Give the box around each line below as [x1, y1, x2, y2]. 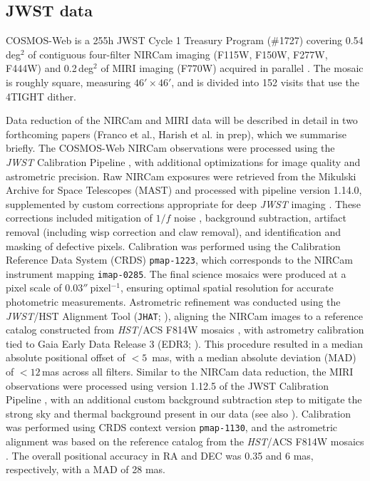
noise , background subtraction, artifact [174, 210, 346, 225]
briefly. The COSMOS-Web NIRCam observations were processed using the [6, 140, 335, 155]
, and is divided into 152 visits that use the [171, 74, 359, 89]
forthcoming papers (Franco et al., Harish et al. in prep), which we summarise [6, 126, 346, 141]
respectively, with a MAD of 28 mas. [6, 462, 165, 477]
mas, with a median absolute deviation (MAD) [152, 350, 356, 365]
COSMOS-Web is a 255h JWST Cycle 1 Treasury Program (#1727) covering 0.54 [6, 33, 364, 48]
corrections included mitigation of [6, 210, 153, 225]
